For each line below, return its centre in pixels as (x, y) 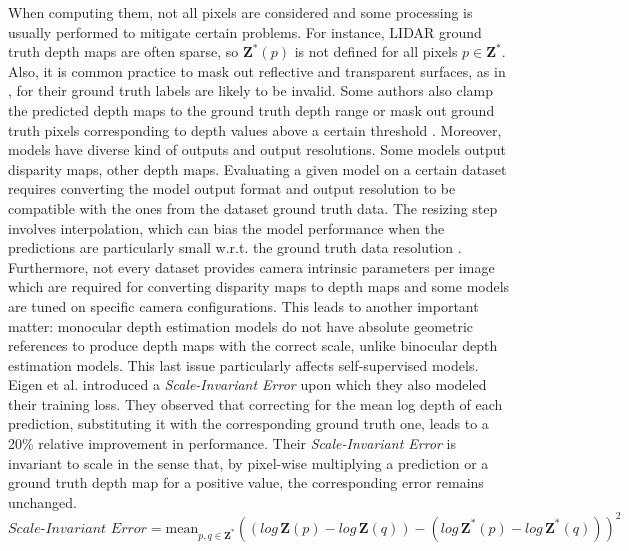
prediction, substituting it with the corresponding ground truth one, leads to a (248, 423)
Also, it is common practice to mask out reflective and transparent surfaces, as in (257, 70)
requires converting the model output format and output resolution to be (232, 188)
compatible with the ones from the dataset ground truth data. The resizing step (253, 207)
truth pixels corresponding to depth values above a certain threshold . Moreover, (255, 129)
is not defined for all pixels (376, 51)
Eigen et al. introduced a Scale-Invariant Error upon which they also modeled (247, 384)
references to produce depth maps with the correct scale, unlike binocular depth (253, 345)
